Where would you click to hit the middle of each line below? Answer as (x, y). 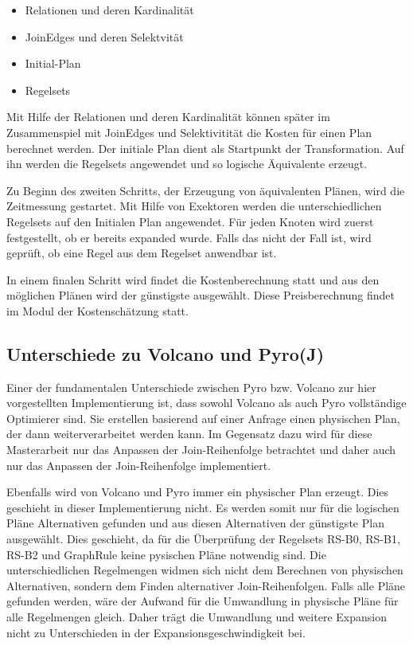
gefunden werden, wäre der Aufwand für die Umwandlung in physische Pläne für (203, 601)
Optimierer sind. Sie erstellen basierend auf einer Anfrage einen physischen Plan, (203, 418)
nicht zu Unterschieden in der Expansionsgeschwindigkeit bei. (156, 632)
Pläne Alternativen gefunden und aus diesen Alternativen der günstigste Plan (195, 523)
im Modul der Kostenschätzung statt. (97, 310)
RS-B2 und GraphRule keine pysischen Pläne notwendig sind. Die (166, 554)
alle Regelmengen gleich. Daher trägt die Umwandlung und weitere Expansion (197, 617)
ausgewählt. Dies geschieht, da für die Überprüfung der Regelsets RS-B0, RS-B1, (203, 539)
